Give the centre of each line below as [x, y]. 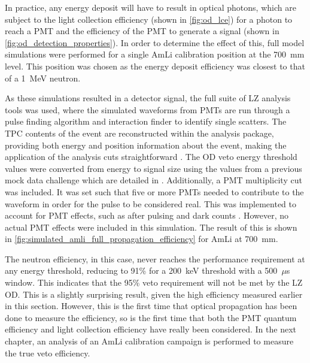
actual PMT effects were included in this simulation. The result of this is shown [151, 227]
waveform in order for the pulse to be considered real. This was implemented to [151, 203]
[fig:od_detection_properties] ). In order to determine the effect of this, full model [155, 42]
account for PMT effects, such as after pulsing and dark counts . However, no [147, 215]
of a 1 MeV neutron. [43, 78]
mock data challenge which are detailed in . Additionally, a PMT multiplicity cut [154, 180]
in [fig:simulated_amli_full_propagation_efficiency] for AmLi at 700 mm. [142, 239]
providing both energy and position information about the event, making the [146, 145]
